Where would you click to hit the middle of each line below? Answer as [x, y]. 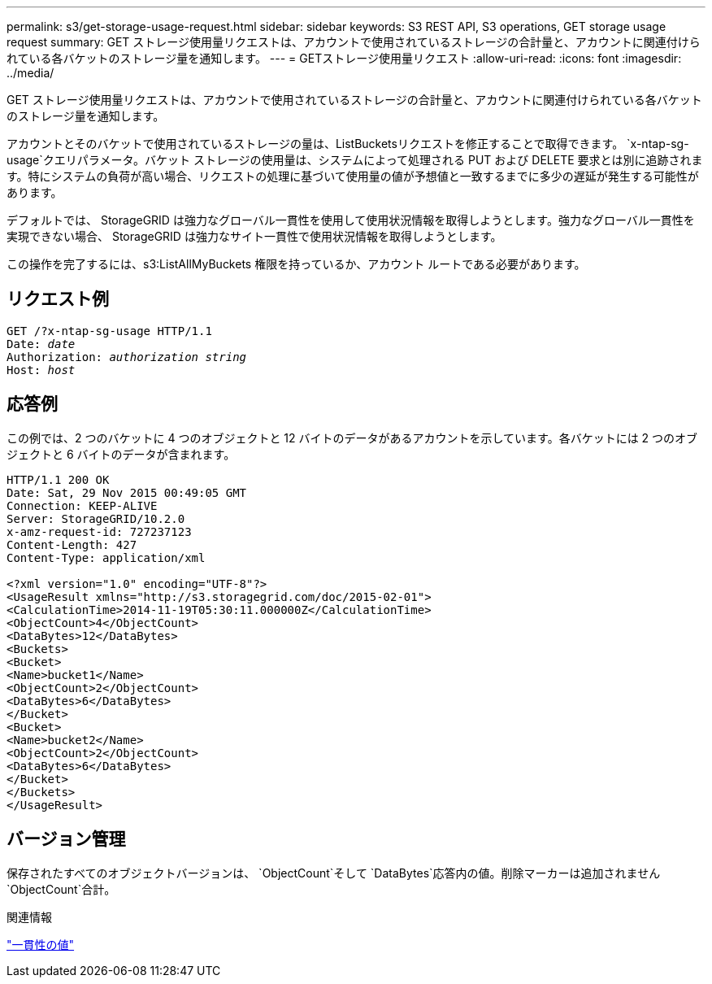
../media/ [30, 73]
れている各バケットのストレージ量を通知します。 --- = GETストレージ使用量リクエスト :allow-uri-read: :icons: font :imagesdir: [344, 58]
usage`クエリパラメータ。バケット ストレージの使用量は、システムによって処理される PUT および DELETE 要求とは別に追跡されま [355, 160]
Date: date [41, 344]
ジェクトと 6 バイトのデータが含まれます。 [121, 454]
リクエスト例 [58, 299]
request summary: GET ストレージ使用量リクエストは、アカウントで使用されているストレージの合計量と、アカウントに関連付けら [354, 42]
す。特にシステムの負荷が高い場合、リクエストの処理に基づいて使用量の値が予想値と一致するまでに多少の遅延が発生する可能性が [353, 176]
